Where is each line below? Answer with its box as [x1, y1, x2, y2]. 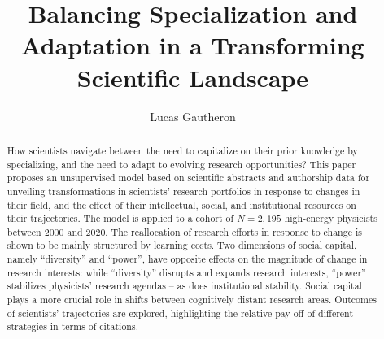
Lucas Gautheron [150, 107, 236, 124]
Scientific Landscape [76, 60, 309, 93]
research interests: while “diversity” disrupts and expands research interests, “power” [7, 265, 366, 279]
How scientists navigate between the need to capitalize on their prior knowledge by [7, 143, 358, 157]
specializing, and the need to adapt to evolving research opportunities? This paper [7, 157, 356, 171]
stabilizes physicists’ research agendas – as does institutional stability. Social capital [7, 279, 362, 293]
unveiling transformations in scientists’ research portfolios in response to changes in [7, 184, 360, 198]
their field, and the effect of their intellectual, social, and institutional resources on [7, 198, 356, 211]
